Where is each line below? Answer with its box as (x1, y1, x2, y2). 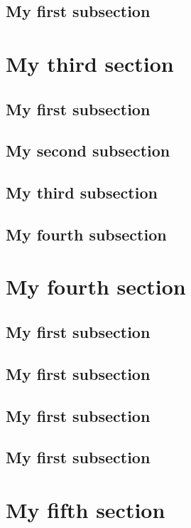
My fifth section (6, 495, 165, 524)
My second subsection (6, 139, 170, 162)
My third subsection (6, 181, 158, 204)
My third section (6, 48, 174, 78)
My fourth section (6, 272, 186, 301)
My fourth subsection (6, 223, 167, 245)
